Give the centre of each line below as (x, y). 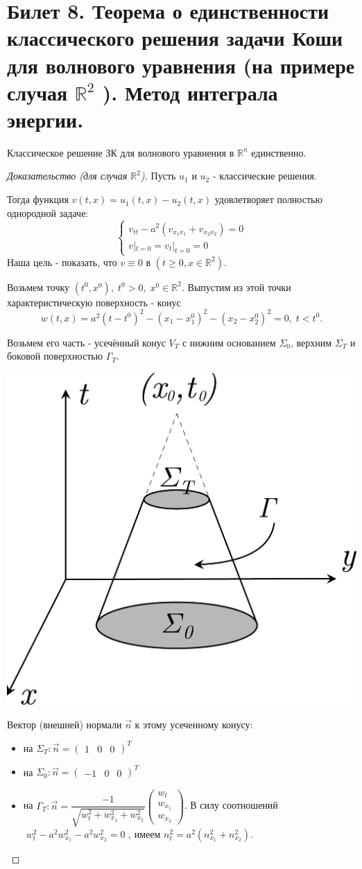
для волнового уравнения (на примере (181, 65)
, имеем (145, 833)
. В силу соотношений (231, 805)
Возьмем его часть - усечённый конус (86, 342)
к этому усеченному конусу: (194, 724)
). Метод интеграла (190, 92)
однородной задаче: (48, 212)
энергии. (45, 119)
